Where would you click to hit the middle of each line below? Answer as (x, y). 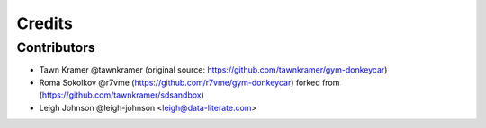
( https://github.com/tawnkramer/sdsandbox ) (121, 95)
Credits (45, 23)
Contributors (56, 47)
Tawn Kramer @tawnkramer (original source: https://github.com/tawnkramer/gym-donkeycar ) (213, 70)
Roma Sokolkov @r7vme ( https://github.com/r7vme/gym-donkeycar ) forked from (189, 82)
